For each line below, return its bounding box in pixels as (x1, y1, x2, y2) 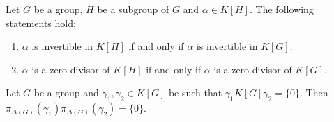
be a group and (33, 85, 99, 100)
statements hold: (6, 15, 76, 30)
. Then (299, 85, 328, 100)
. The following (250, 2, 314, 16)
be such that (168, 85, 222, 100)
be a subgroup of (97, 2, 169, 16)
